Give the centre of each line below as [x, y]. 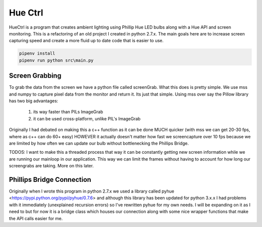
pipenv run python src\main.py [57, 60]
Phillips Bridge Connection [50, 179]
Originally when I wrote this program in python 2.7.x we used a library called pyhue [92, 191]
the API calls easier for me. [36, 218]
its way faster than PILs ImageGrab [68, 112]
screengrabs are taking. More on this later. [51, 166]
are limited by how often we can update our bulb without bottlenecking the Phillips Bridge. [99, 143]
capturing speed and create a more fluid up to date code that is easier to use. [86, 41]
